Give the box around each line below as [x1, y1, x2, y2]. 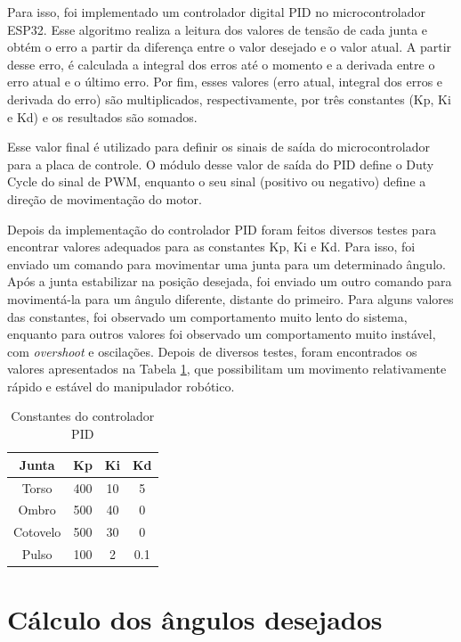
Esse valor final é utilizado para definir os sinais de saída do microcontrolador [7, 137, 430, 156]
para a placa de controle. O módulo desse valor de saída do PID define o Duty [7, 154, 434, 173]
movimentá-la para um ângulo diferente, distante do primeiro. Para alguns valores [7, 289, 454, 308]
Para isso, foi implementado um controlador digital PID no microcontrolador [7, 3, 426, 21]
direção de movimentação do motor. [7, 189, 203, 208]
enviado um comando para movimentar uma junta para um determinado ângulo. [7, 254, 446, 273]
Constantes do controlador [11, 407, 155, 425]
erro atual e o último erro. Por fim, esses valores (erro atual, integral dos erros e [7, 72, 443, 91]
